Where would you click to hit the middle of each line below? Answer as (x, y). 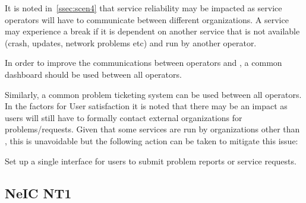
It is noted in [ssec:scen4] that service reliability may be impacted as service (143, 8)
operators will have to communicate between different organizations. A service (147, 19)
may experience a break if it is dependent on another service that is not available (152, 31)
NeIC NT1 (38, 193)
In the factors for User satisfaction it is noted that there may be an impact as (146, 106)
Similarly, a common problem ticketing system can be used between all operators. (153, 94)
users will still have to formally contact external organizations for (124, 117)
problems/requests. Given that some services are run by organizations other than (152, 129)
